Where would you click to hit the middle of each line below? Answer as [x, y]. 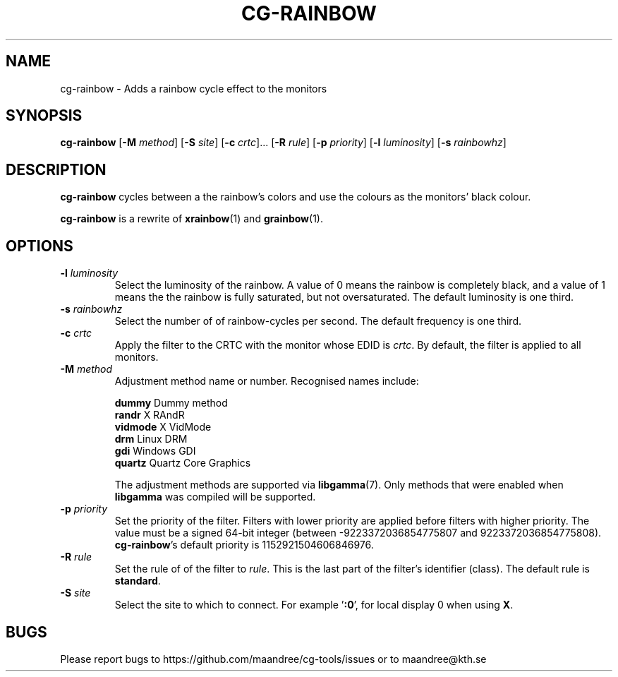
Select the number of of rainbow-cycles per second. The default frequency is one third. [318, 321]
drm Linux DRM [151, 439]
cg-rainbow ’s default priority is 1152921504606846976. [244, 545]
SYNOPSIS [44, 116]
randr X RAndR [150, 415]
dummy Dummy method [171, 403]
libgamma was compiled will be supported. [215, 497]
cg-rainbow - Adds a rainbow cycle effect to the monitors [194, 88]
